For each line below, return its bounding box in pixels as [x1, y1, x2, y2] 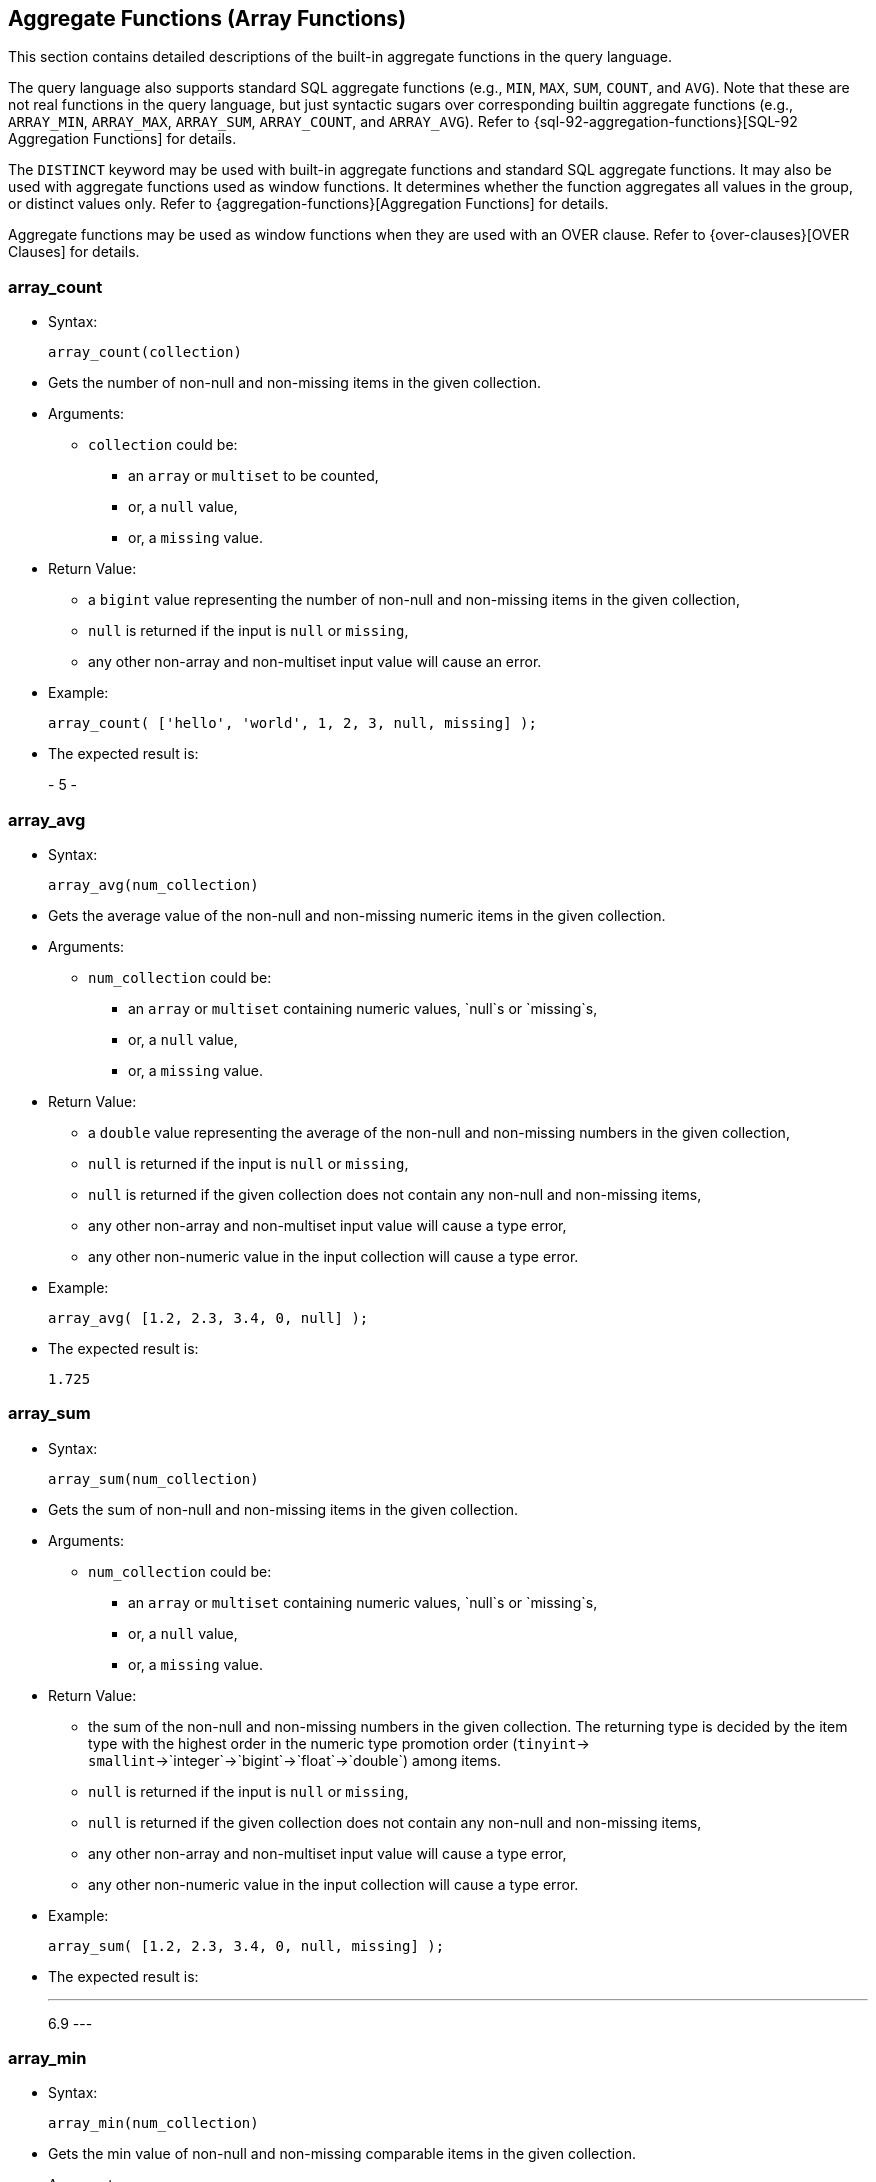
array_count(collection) [48, 344, 242, 361]
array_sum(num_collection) [48, 1470, 259, 1487]
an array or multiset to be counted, [128, 467, 379, 485]
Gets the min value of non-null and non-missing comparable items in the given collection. [48, 2145, 636, 2163]
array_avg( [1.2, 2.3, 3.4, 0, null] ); [48, 1309, 369, 1326]
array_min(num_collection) [48, 2115, 259, 2132]
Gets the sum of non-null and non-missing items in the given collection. [48, 1500, 519, 1518]
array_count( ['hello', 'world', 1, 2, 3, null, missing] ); [48, 715, 537, 732]
